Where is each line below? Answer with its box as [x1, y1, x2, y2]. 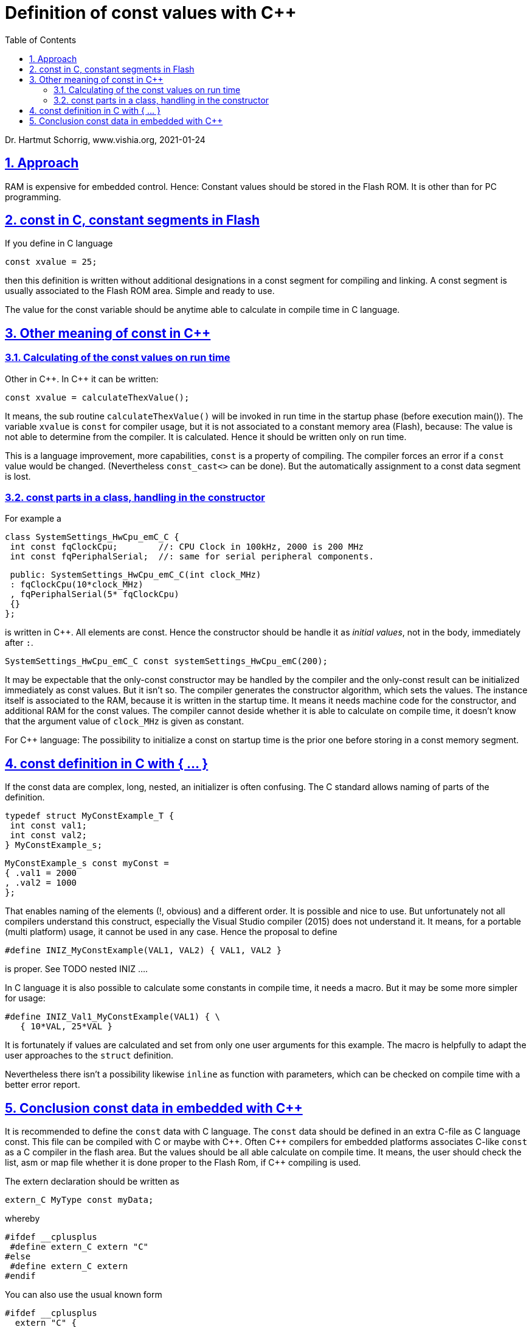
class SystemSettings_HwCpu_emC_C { [5, 532, 179, 542]
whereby [5, 1213, 40, 1224]
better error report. [5, 1079, 80, 1090]
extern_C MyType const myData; [5, 1195, 154, 1205]
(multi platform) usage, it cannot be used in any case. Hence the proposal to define [5, 926, 337, 937]
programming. [5, 191, 61, 202]
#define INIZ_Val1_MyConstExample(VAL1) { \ [5, 1012, 221, 1022]
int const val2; [10, 830, 87, 841]
